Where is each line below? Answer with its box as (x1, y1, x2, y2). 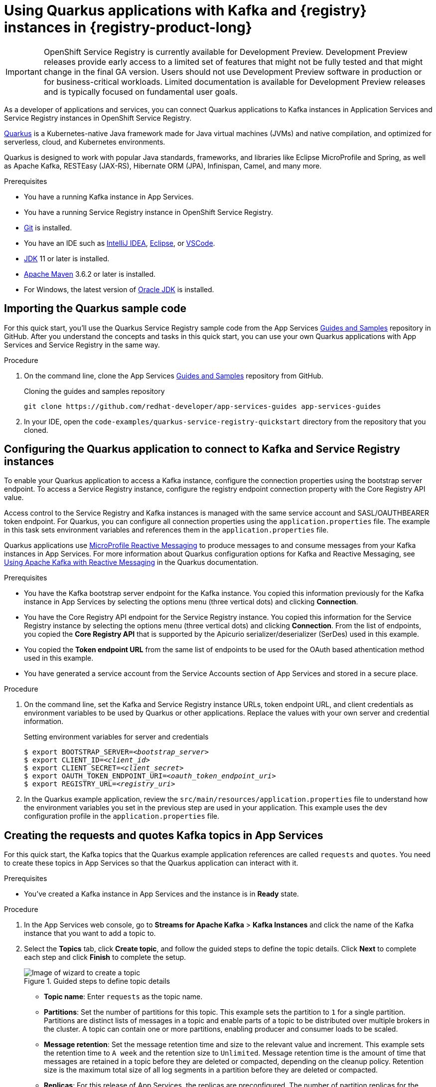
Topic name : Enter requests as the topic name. (44, 992, 203, 1001)
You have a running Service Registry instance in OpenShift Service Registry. (24, 207, 273, 216)
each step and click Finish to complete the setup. (24, 953, 186, 962)
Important (5, 66, 42, 77)
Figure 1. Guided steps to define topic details (24, 977, 170, 986)
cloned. (24, 425, 48, 434)
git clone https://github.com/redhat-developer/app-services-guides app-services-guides (24, 402, 381, 410)
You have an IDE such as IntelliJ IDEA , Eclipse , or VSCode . (24, 238, 215, 247)
